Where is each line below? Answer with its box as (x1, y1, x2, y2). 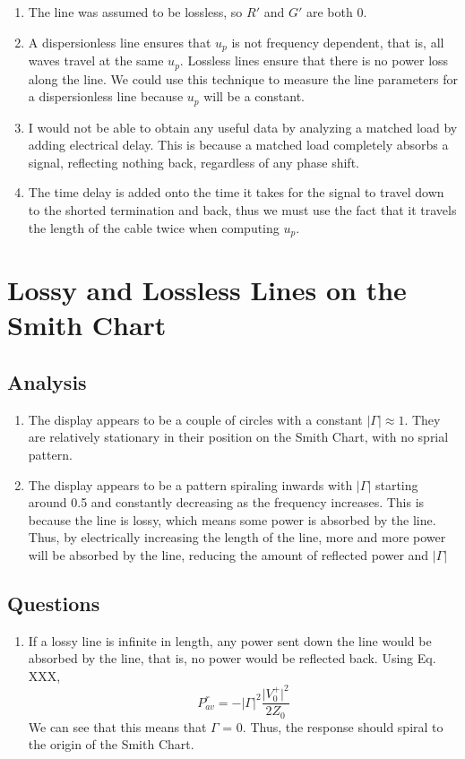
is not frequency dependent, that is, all (231, 32, 444, 51)
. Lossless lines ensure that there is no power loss (179, 51, 449, 70)
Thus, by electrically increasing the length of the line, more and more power (28, 528, 446, 547)
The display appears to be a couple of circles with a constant (28, 410, 363, 428)
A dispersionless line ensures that (28, 32, 211, 51)
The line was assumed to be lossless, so (28, 3, 243, 21)
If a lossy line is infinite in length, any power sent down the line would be (28, 631, 432, 650)
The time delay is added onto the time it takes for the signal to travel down (28, 183, 444, 202)
